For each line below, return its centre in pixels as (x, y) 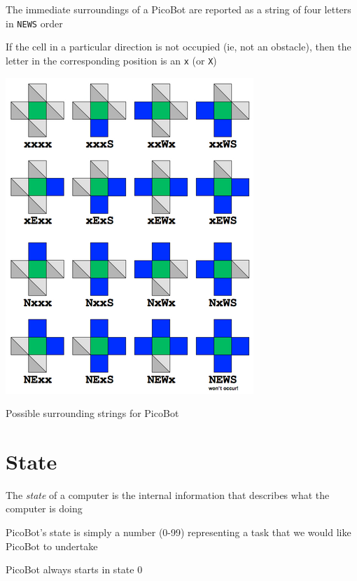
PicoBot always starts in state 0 (74, 569)
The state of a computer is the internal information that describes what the (168, 494)
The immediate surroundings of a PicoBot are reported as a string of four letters (178, 9)
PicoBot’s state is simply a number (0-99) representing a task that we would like (178, 532)
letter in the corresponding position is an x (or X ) (111, 60)
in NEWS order (34, 23)
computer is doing (44, 508)
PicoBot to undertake (52, 546)
